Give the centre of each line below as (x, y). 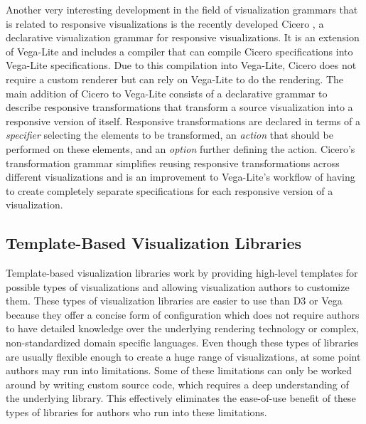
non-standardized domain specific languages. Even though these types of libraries (182, 343)
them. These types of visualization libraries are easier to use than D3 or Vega (174, 301)
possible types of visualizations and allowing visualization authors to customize (178, 286)
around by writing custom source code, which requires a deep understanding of (177, 384)
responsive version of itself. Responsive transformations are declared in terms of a (183, 121)
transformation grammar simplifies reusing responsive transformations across (173, 163)
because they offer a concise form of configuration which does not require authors (183, 314)
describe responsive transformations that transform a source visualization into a (179, 107)
